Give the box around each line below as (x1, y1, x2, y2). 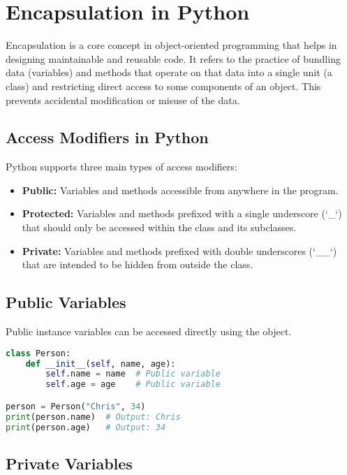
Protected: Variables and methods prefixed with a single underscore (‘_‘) (22, 206, 342, 221)
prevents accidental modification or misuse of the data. (6, 92, 240, 107)
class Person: (6, 348, 71, 358)
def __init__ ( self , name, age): (25, 358, 176, 369)
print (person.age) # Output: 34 (6, 422, 166, 432)
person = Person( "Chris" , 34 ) (6, 401, 146, 411)
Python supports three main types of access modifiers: (6, 159, 237, 174)
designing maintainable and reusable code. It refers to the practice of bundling (6, 51, 341, 66)
